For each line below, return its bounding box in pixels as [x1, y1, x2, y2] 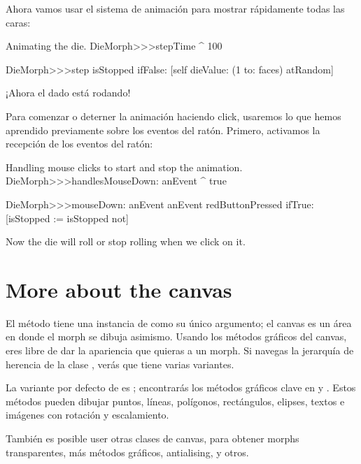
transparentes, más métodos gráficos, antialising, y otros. [6, 444, 249, 459]
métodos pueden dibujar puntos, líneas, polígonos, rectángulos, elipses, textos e [6, 393, 345, 408]
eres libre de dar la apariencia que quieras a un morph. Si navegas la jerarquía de [6, 343, 354, 358]
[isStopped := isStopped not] [6, 210, 129, 225]
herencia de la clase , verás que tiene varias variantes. [6, 356, 234, 371]
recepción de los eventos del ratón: [6, 136, 153, 151]
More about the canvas [6, 275, 232, 303]
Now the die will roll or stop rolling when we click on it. [6, 234, 246, 249]
